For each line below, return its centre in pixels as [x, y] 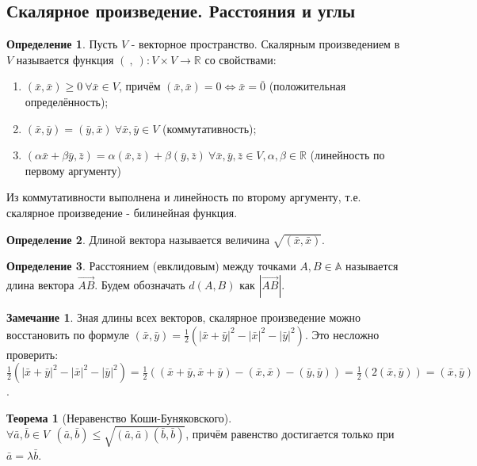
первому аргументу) [73, 170]
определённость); [67, 101]
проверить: [32, 354]
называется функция [65, 59]
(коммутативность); [210, 128]
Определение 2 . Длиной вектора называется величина [138, 239]
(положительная [307, 86]
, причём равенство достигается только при [290, 434]
